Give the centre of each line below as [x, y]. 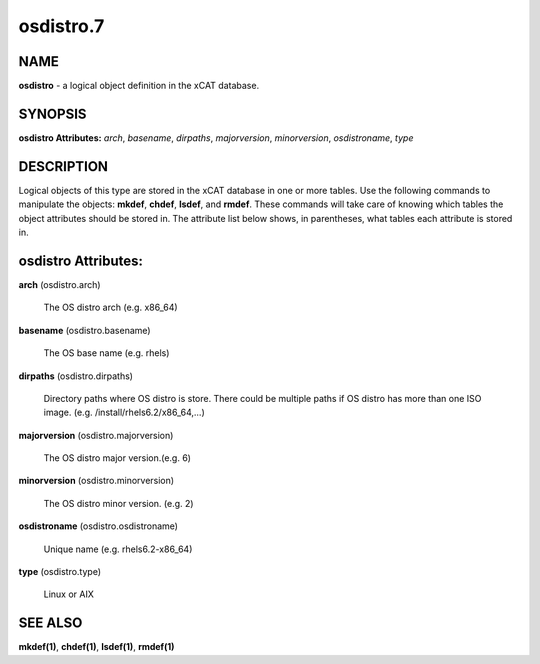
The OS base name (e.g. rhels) [106, 353]
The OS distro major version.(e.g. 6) [117, 458]
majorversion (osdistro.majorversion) [96, 435]
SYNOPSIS [52, 113]
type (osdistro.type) [60, 572]
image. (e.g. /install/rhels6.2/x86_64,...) [124, 412]
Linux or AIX [69, 594]
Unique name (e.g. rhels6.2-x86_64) [118, 549]
